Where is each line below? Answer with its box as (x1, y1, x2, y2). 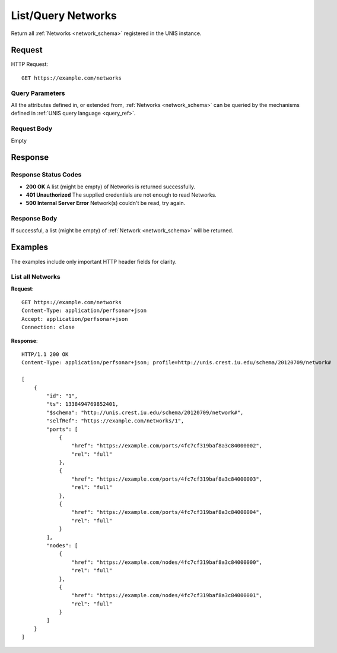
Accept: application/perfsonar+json (21, 316, 128, 322)
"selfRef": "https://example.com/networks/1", (46, 418, 185, 424)
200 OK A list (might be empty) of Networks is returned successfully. (26, 183, 196, 190)
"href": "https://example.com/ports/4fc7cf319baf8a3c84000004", (71, 509, 263, 516)
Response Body (11, 214, 58, 223)
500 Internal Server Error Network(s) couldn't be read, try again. (26, 200, 186, 207)
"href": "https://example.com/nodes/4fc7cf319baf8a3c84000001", (71, 592, 263, 599)
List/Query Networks (11, 9, 117, 22)
